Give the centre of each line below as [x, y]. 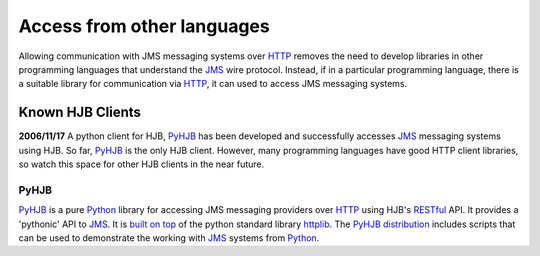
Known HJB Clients [80, 112]
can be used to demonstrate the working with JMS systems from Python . [169, 237]
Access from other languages [144, 26]
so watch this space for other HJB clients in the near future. [141, 164]
